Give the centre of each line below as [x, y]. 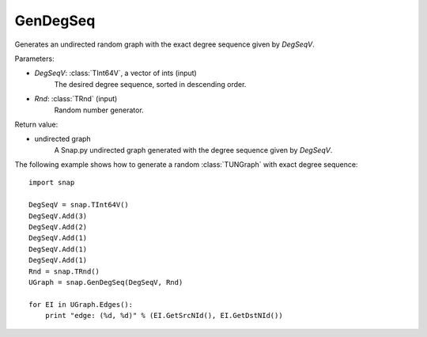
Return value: [36, 124]
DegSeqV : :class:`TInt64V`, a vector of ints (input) [115, 73]
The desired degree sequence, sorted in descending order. [150, 84]
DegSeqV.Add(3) [58, 216]
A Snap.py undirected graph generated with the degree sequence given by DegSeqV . [193, 150]
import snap [52, 183]
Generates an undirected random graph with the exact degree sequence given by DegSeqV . [165, 44]
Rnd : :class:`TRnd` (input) [76, 99]
